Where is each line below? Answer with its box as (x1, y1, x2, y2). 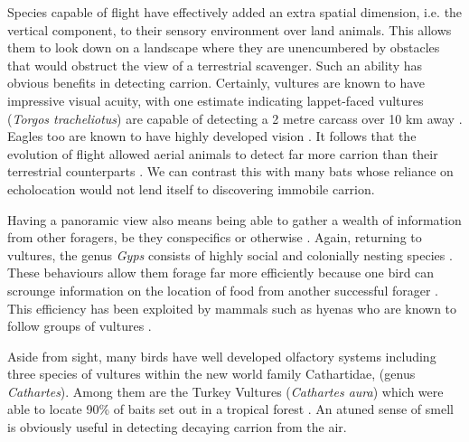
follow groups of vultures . (7, 316, 152, 335)
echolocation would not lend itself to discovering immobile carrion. (7, 179, 375, 198)
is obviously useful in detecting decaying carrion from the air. (7, 418, 347, 437)
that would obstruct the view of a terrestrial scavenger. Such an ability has (7, 55, 423, 74)
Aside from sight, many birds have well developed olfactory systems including (7, 346, 436, 365)
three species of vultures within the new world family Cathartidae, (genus (7, 364, 416, 383)
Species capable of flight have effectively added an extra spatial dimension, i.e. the (7, 3, 463, 21)
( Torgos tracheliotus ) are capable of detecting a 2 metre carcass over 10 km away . (7, 108, 463, 127)
